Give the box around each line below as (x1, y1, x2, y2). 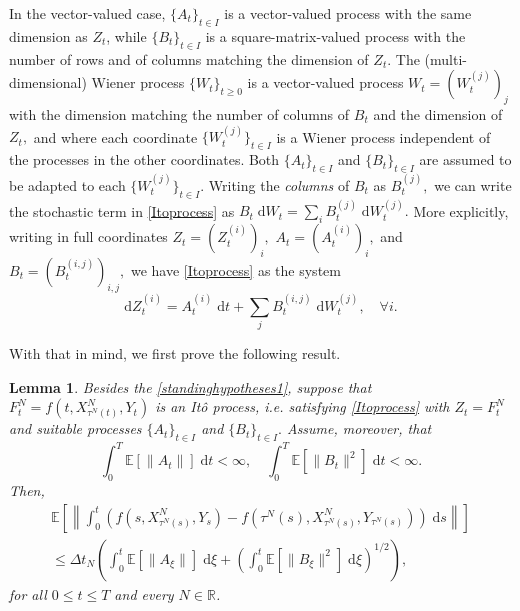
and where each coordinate (33, 126, 198, 147)
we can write (434, 174, 512, 195)
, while (106, 25, 147, 46)
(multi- (424, 48, 467, 69)
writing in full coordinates (9, 226, 168, 247)
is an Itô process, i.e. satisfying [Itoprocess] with (155, 396, 450, 417)
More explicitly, (413, 200, 509, 221)
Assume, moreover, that (286, 418, 432, 439)
